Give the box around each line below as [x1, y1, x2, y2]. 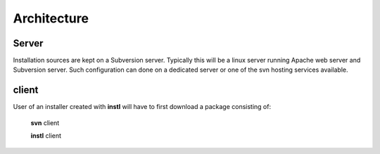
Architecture [13, 11, 89, 26]
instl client [30, 131, 62, 140]
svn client [30, 118, 60, 127]
